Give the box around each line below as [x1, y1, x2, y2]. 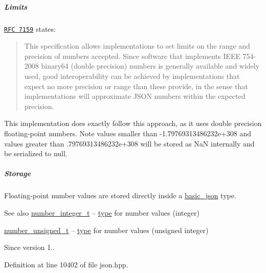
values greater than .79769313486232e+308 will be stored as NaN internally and [4, 138, 255, 149]
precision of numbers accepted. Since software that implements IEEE [24, 50, 240, 61]
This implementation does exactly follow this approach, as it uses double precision [4, 118, 262, 129]
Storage [4, 168, 31, 179]
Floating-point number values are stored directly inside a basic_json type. [4, 190, 236, 201]
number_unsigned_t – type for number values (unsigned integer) [4, 224, 209, 235]
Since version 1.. [4, 242, 55, 253]
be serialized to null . [4, 148, 68, 159]
